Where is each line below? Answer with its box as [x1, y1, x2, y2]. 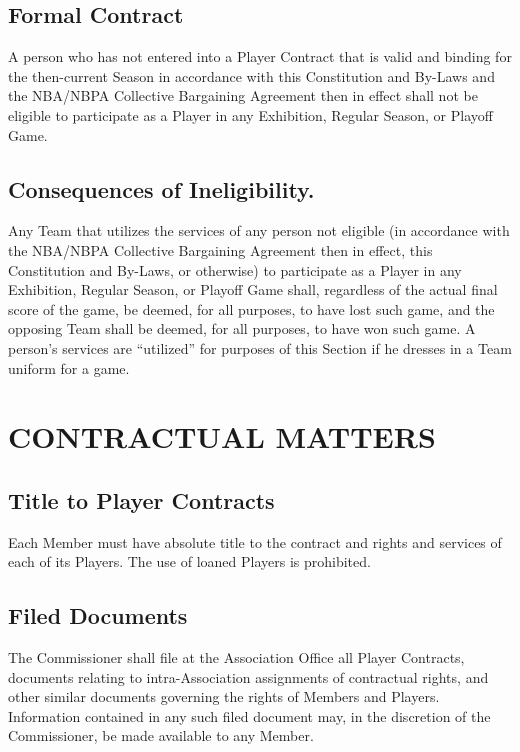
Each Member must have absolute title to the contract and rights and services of [8, 531, 502, 552]
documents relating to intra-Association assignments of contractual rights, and [8, 666, 489, 687]
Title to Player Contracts [8, 484, 275, 515]
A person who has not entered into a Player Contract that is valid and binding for [8, 46, 512, 67]
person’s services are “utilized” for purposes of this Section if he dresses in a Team [8, 337, 512, 358]
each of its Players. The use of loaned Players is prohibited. [8, 551, 371, 572]
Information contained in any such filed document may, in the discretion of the [8, 705, 491, 726]
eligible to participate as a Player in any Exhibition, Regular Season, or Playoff [8, 104, 493, 125]
